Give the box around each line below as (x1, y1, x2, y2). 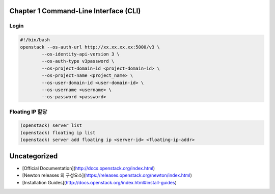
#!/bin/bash (20, 37, 50, 43)
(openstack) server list (20, 123, 82, 128)
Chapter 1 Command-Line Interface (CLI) (9, 7, 141, 15)
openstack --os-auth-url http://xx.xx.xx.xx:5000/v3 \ (20, 44, 160, 50)
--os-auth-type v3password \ (41, 59, 115, 64)
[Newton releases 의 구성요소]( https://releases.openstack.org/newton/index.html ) (22, 172, 192, 178)
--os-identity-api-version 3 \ (41, 51, 120, 57)
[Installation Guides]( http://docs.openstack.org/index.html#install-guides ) (22, 179, 177, 185)
